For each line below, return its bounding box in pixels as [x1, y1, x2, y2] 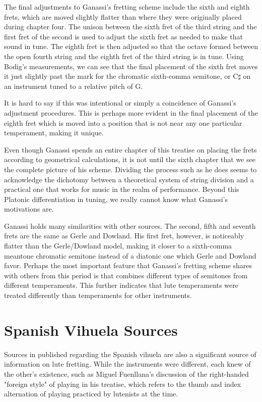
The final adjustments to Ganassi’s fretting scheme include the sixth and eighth [4, 2, 250, 12]
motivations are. [4, 204, 54, 214]
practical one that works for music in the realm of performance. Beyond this [4, 184, 239, 194]
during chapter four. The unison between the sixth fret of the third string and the [4, 21, 257, 32]
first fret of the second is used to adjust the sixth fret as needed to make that [4, 31, 243, 41]
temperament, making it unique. [4, 127, 104, 138]
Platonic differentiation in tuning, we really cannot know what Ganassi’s [4, 193, 228, 204]
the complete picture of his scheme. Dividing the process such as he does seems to [4, 164, 257, 174]
